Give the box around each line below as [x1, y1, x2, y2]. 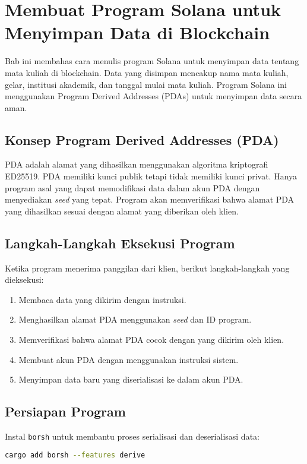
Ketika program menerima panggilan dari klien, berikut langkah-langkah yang [5, 261, 290, 274]
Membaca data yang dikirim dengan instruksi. [18, 293, 186, 305]
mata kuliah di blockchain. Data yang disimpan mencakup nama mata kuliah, [5, 66, 289, 78]
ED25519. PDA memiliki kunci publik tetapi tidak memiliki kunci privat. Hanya [5, 170, 297, 182]
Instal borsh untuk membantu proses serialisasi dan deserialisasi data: [5, 430, 259, 443]
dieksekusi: [5, 273, 44, 286]
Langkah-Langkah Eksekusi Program [5, 233, 235, 252]
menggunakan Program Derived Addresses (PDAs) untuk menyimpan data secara [5, 90, 302, 102]
